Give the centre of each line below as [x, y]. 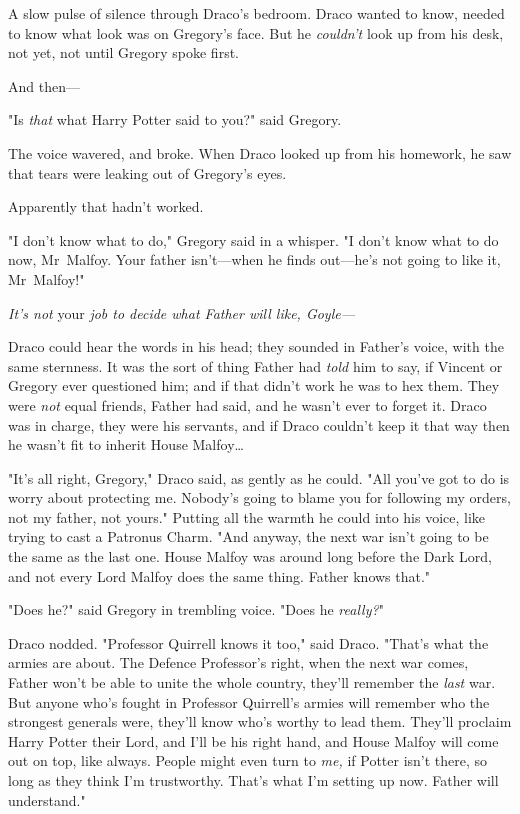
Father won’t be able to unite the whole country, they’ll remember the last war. [252, 682]
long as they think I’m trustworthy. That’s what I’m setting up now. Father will [253, 780]
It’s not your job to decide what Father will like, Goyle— [182, 312]
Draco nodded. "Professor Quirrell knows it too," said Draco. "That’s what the [248, 642]
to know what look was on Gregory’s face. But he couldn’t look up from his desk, [256, 32]
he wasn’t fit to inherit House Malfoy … [126, 444]
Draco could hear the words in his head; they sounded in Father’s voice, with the [256, 346]
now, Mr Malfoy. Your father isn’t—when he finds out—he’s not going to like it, [254, 259]
